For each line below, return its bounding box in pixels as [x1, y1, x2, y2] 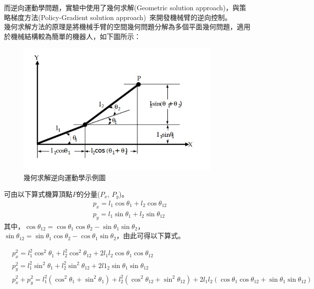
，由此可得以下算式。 [116, 230, 185, 241]
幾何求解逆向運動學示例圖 [23, 172, 106, 182]
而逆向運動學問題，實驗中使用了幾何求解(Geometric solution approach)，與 [4, 2, 240, 12]
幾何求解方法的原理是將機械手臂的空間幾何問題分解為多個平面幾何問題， [4, 21, 237, 32]
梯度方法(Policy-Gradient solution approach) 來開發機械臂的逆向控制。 [10, 12, 232, 22]
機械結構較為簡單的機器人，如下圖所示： [10, 31, 141, 41]
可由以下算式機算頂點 [4, 188, 72, 199]
